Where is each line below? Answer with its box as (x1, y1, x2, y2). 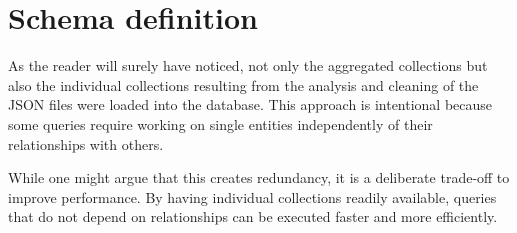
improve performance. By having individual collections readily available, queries (8, 186, 497, 207)
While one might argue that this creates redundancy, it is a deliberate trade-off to (8, 167, 510, 188)
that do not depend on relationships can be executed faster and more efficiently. (8, 206, 498, 227)
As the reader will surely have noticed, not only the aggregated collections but (8, 55, 488, 76)
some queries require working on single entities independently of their (8, 113, 433, 134)
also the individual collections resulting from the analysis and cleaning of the (8, 74, 479, 95)
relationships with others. (8, 133, 164, 154)
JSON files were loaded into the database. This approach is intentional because (8, 94, 493, 115)
